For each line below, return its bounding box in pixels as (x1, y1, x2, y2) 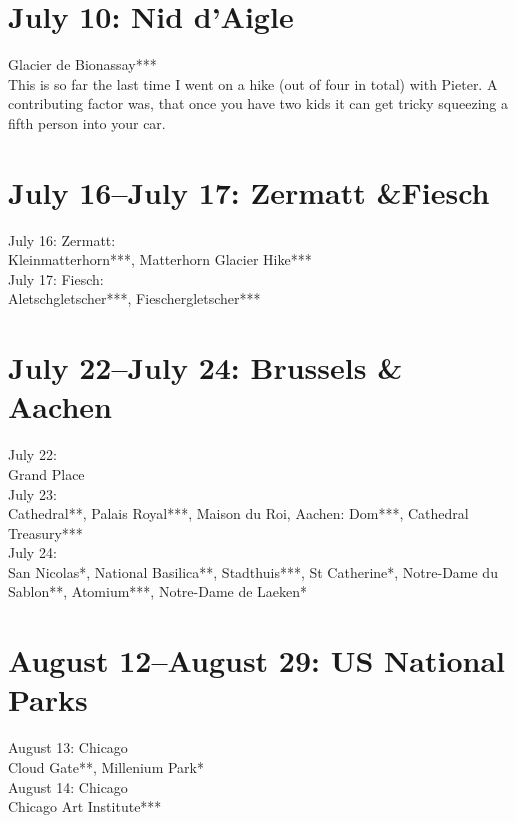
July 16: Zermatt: (8, 229, 116, 250)
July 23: (8, 483, 57, 504)
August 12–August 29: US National (8, 640, 505, 681)
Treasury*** (8, 522, 83, 543)
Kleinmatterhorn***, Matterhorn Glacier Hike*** (8, 249, 312, 270)
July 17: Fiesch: (8, 268, 104, 289)
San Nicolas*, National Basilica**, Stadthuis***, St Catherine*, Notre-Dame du (8, 561, 498, 582)
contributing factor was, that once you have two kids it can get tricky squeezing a (8, 93, 509, 114)
